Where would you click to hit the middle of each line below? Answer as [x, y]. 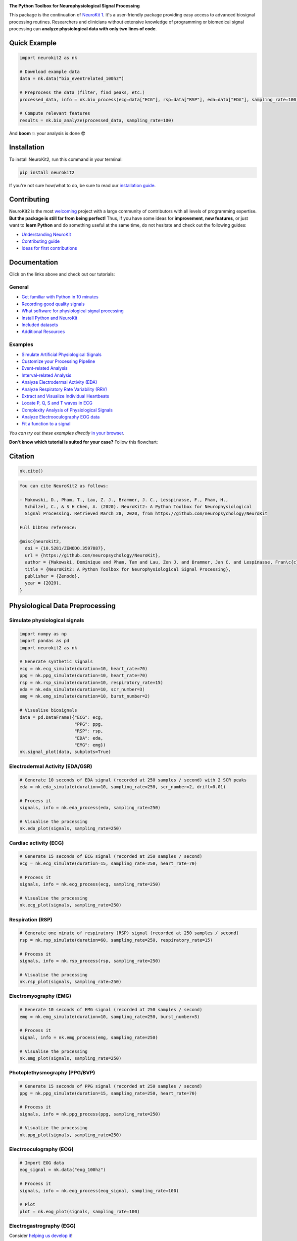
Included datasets [40, 325]
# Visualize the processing [53, 1128]
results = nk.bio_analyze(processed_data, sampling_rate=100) [97, 120]
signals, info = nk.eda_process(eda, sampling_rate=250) [90, 808]
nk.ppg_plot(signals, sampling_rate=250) [71, 1135]
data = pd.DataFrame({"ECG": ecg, [61, 717]
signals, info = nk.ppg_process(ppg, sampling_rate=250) [90, 1114]
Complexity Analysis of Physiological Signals [67, 410]
